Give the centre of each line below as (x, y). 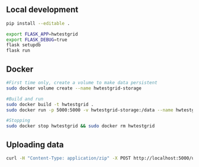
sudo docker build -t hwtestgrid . (50, 104)
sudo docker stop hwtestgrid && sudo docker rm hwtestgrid (81, 126)
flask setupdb (24, 45)
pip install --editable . (38, 23)
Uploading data (35, 144)
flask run (18, 51)
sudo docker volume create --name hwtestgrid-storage (74, 88)
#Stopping (18, 121)
